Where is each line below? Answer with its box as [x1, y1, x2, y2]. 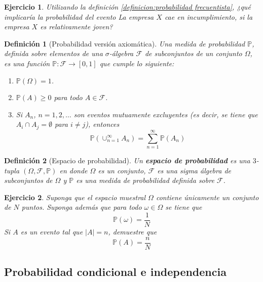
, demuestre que [108, 226, 157, 237]
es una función [4, 58, 50, 68]
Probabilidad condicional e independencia [4, 264, 227, 279]
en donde [59, 165, 88, 175]
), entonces [85, 119, 120, 129]
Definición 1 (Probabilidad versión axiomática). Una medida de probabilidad [4, 38, 245, 49]
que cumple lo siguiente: [99, 58, 174, 68]
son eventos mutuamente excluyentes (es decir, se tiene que [73, 109, 258, 119]
